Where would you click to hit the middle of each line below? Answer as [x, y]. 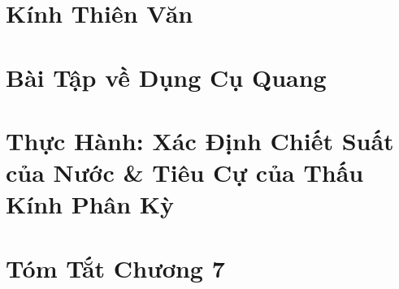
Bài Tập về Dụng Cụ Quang [166, 77]
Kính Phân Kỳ [90, 204]
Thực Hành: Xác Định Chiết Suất [200, 140]
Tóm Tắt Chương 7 [115, 267]
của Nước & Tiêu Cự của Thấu [185, 173]
